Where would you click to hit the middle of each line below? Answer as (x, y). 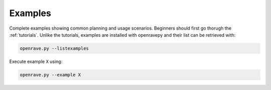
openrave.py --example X (50, 75)
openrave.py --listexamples (54, 48)
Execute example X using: (36, 61)
